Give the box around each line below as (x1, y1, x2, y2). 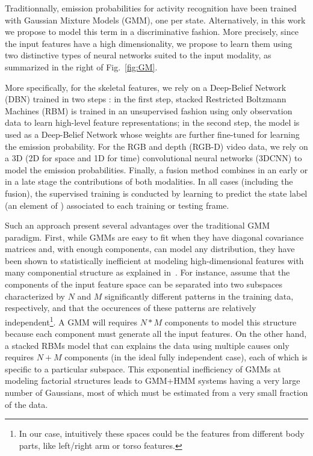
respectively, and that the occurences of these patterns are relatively (5, 301, 256, 314)
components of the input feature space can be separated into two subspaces (5, 278, 282, 291)
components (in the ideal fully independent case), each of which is (64, 351, 308, 363)
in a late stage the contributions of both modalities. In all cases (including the (5, 175, 293, 188)
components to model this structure (164, 315, 297, 328)
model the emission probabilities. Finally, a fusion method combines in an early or (5, 163, 308, 176)
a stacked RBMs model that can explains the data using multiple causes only (5, 339, 290, 351)
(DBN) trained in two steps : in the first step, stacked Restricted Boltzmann (5, 93, 287, 105)
